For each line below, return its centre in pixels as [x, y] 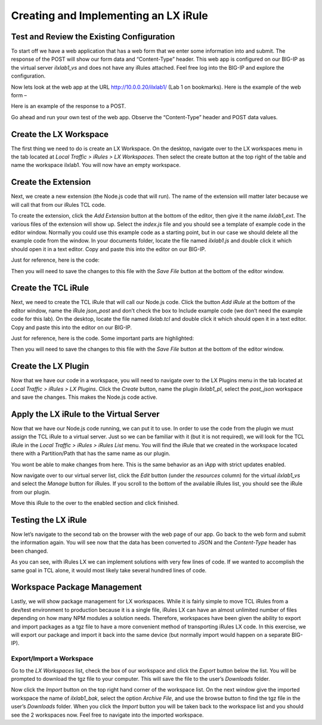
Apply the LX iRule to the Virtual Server [86, 414]
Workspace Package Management [77, 587]
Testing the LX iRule [49, 520]
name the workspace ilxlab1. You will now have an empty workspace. [96, 165]
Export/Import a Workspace [52, 659]
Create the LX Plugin [50, 366]
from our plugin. [31, 492]
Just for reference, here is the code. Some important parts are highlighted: [103, 338]
